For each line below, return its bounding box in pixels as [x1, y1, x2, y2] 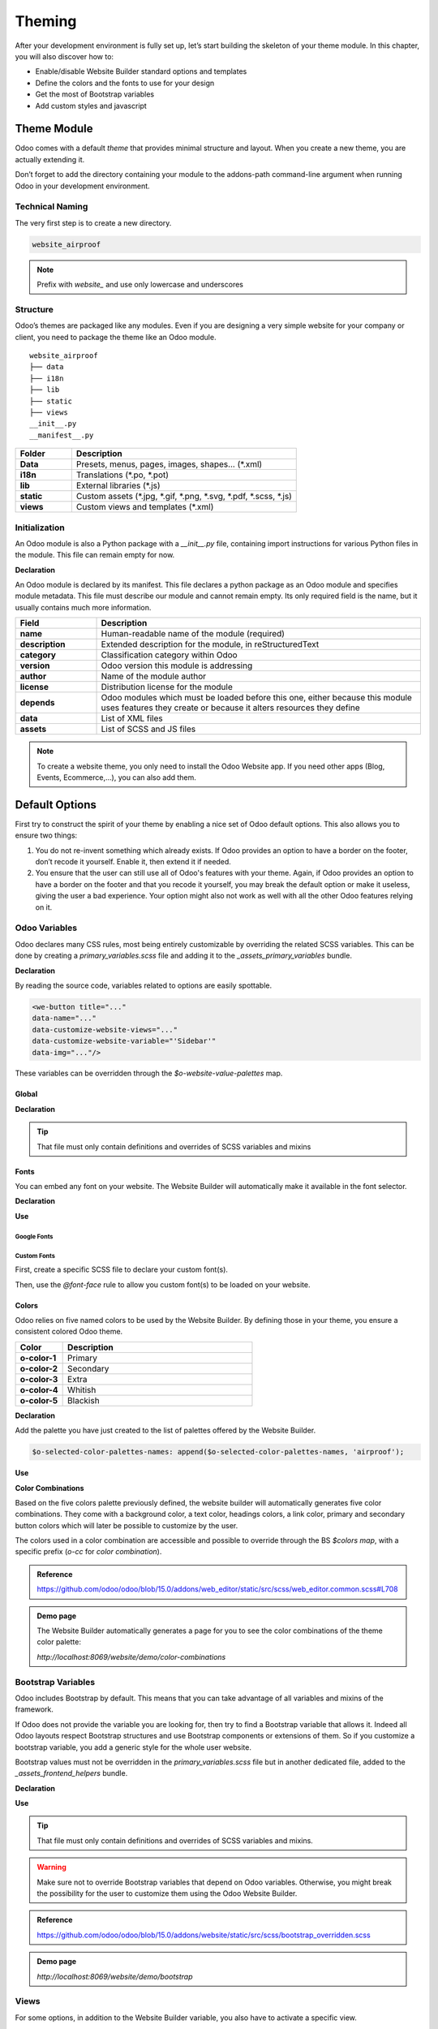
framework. [15, 1704, 54, 1714]
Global [15, 1089, 38, 1099]
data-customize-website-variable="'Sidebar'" [32, 1036, 217, 1046]
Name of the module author [101, 670, 207, 682]
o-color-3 [19, 1373, 58, 1385]
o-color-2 [19, 1363, 58, 1374]
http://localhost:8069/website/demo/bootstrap [36, 1971, 194, 1981]
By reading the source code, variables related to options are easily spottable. [15, 980, 273, 990]
